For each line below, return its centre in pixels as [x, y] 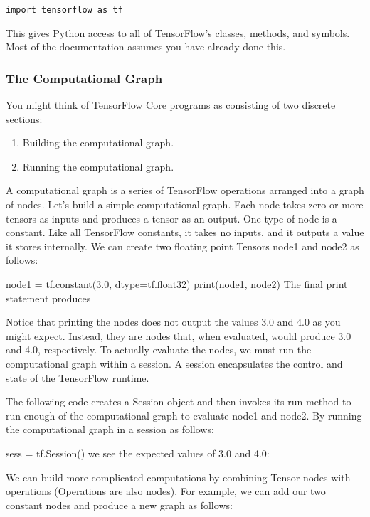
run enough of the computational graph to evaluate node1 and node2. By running [184, 415]
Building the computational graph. [98, 143]
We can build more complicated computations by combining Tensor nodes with [178, 477]
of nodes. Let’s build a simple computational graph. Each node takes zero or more [185, 204]
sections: [24, 118]
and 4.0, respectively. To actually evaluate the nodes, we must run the [159, 350]
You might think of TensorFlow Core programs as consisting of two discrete [171, 105]
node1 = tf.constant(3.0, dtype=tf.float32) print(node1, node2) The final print [177, 284]
